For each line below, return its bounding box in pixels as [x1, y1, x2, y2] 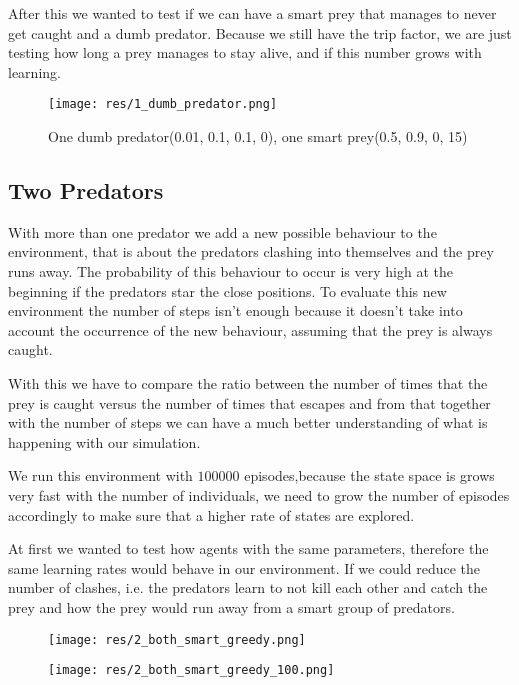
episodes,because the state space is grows [244, 465, 495, 486]
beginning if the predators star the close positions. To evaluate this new [8, 280, 447, 301]
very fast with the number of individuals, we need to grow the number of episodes [8, 484, 510, 505]
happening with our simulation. [8, 431, 201, 452]
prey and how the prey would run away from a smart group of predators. [8, 596, 455, 617]
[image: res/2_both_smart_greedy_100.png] [48, 663, 335, 678]
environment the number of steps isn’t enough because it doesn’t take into [8, 300, 463, 321]
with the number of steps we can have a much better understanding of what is [8, 412, 488, 433]
